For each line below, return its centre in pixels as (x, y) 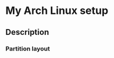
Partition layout (28, 49)
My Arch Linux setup (57, 11)
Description (27, 32)
